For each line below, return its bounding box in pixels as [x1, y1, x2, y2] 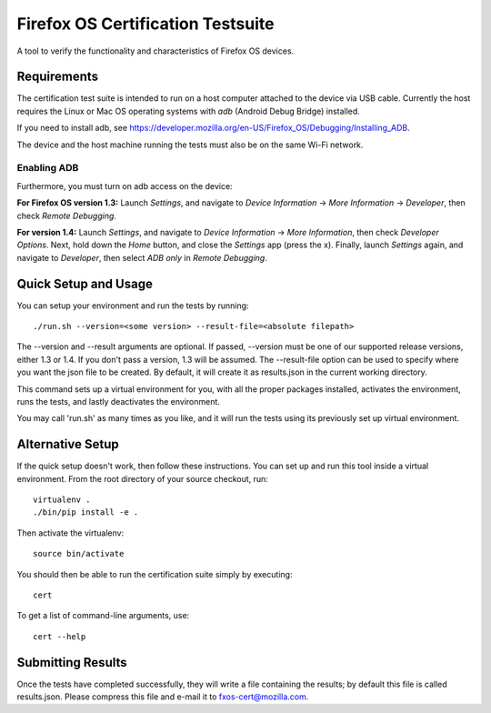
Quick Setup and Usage [16, 276, 154, 291]
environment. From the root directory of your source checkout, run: [16, 473, 268, 484]
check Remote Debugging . [16, 210, 117, 221]
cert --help [33, 631, 86, 641]
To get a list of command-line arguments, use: [16, 610, 190, 621]
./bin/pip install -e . [33, 507, 139, 517]
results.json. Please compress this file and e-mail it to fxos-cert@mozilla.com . [16, 691, 309, 702]
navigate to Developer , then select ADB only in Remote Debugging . [16, 252, 267, 263]
